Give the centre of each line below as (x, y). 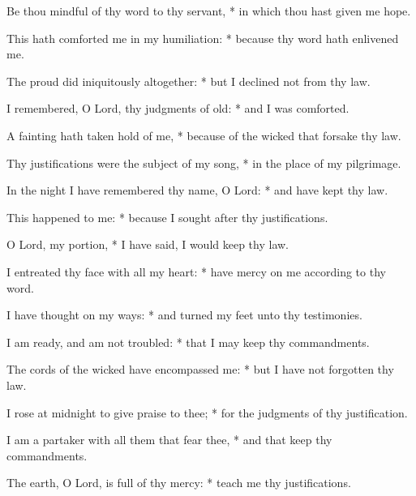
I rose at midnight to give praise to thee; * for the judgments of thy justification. (207, 412)
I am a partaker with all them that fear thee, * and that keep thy (169, 440)
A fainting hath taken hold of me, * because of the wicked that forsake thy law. (204, 135)
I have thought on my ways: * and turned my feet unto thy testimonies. (184, 315)
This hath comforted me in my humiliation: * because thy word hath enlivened (203, 38)
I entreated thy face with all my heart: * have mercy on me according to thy (196, 271)
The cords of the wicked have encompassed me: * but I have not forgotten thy (200, 369)
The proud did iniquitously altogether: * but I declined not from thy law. (189, 81)
